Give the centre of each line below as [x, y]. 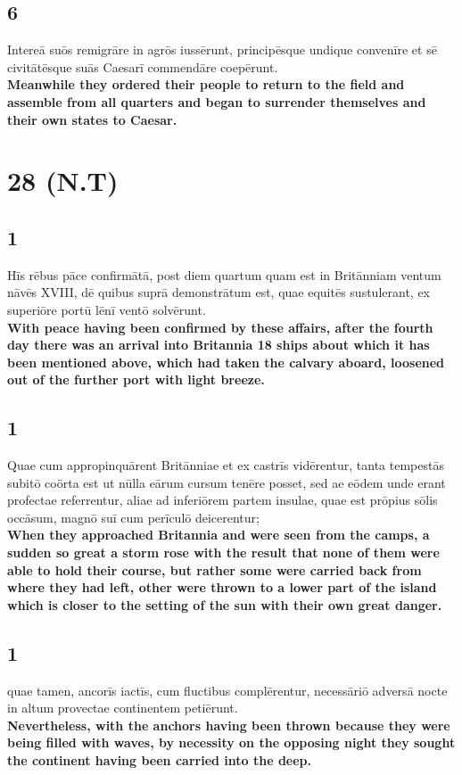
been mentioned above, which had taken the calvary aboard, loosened [226, 362]
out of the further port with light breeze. [136, 379]
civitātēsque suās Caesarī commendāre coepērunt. [143, 66]
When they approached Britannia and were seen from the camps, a [219, 535]
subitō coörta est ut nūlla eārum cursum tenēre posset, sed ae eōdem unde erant [227, 482]
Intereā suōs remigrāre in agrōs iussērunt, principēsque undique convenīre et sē [222, 49]
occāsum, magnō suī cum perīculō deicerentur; [133, 517]
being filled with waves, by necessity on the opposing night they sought [231, 742]
